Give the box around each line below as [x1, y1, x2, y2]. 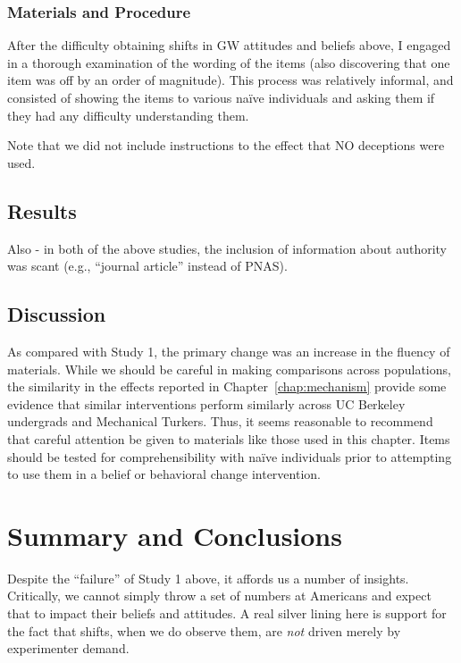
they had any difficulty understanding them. [7, 105, 249, 124]
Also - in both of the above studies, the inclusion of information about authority [7, 239, 448, 257]
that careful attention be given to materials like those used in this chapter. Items [7, 429, 450, 448]
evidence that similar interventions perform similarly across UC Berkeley [7, 394, 406, 413]
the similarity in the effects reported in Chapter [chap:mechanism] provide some [7, 377, 447, 396]
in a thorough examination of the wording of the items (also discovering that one [7, 53, 450, 71]
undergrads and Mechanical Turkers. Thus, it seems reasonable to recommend [7, 412, 433, 431]
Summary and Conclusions [7, 516, 342, 553]
